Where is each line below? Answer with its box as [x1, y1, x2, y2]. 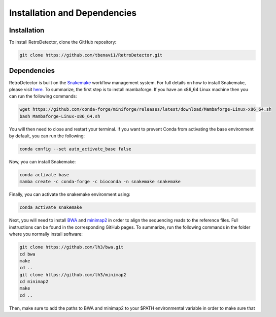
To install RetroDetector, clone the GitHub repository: [9, 39, 117, 45]
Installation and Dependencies [9, 7, 137, 18]
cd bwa [19, 251, 35, 257]
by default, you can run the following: [9, 133, 85, 139]
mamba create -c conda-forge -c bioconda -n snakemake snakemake [19, 179, 181, 185]
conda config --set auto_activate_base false [19, 146, 132, 152]
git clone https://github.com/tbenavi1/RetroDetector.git [19, 52, 163, 58]
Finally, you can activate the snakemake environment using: [9, 191, 131, 197]
